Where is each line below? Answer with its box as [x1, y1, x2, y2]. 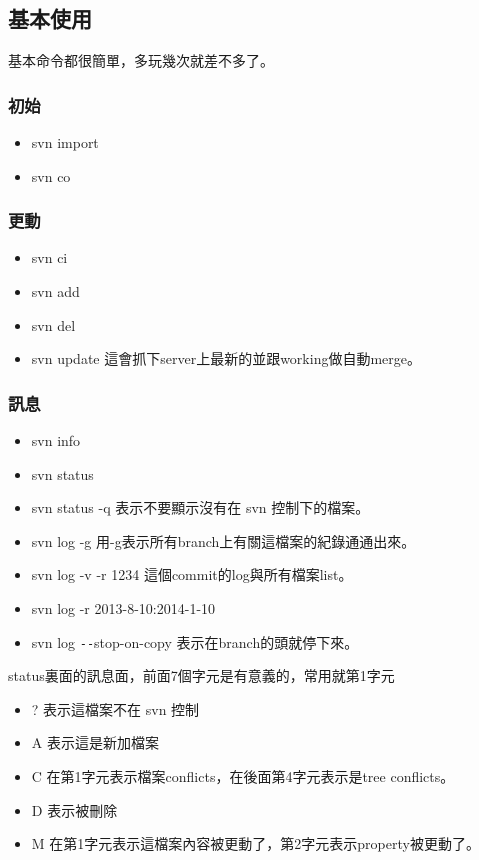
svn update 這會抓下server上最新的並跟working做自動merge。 [31, 348, 421, 369]
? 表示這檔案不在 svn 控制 [31, 698, 200, 719]
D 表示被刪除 [31, 799, 118, 820]
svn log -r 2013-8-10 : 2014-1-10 [31, 597, 216, 618]
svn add [31, 281, 80, 302]
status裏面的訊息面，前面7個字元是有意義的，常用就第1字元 [8, 665, 395, 686]
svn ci [31, 247, 68, 268]
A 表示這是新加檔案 [31, 732, 159, 753]
